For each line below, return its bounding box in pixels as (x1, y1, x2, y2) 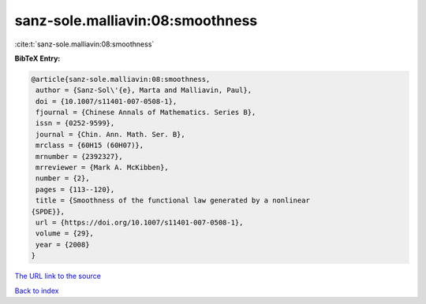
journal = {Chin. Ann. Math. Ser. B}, (35, 130, 185, 139)
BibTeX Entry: (14, 54, 61, 63)
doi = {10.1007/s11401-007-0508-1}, (35, 97, 177, 106)
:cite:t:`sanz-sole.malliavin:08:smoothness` (14, 39, 155, 49)
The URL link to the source (14, 272, 102, 281)
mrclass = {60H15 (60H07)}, (35, 141, 144, 150)
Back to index (14, 286, 59, 295)
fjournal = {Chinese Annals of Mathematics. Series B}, (35, 108, 256, 117)
